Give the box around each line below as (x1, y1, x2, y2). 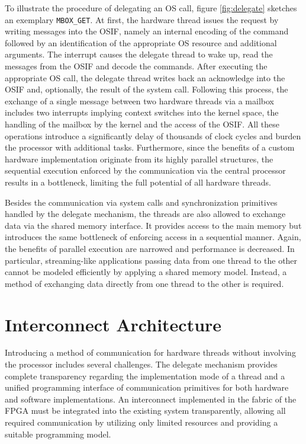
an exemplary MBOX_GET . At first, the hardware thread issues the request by (5, 13, 279, 25)
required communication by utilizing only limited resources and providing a (5, 416, 278, 428)
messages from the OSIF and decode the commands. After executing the (5, 60, 268, 72)
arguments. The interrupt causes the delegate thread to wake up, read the (5, 48, 273, 60)
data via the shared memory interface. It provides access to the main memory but (5, 219, 302, 231)
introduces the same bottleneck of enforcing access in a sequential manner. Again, (5, 231, 301, 243)
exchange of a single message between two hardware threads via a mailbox (5, 94, 274, 107)
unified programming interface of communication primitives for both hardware (5, 381, 289, 394)
